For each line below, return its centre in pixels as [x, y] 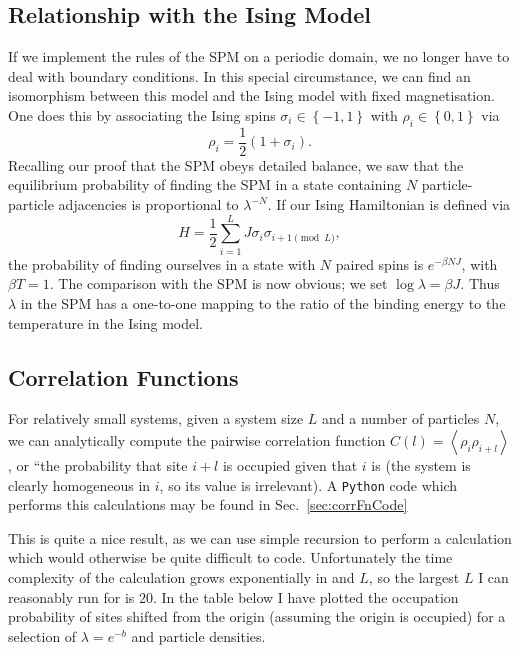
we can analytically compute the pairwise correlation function [197, 439]
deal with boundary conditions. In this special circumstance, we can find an [239, 75]
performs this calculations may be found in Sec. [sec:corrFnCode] [208, 504]
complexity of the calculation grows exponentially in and [181, 576]
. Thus [480, 283]
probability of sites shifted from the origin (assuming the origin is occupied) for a [257, 616]
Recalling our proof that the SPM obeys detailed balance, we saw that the [236, 164]
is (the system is [421, 464]
